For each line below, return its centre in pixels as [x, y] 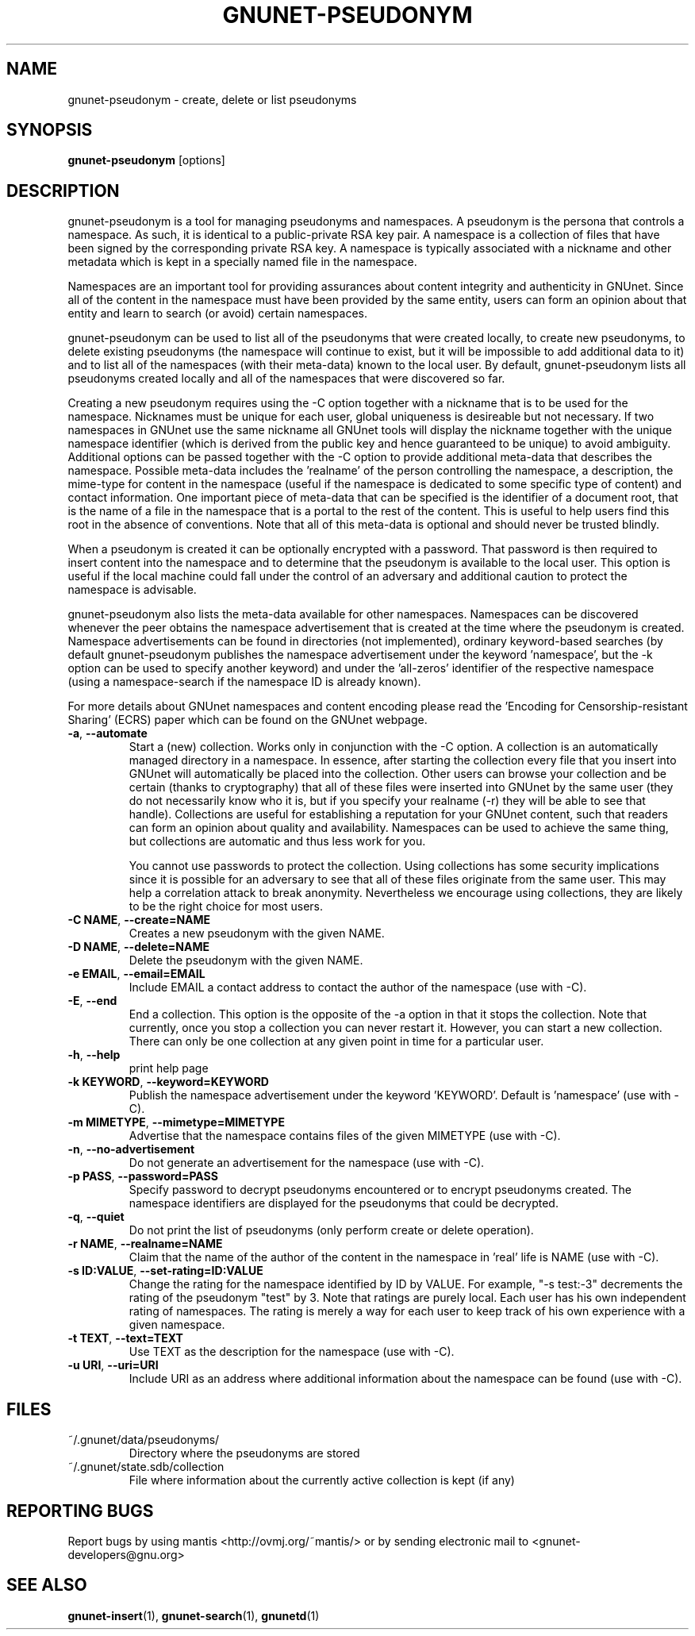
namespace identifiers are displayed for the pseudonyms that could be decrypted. [344, 1203]
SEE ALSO [47, 1585]
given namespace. [177, 1325]
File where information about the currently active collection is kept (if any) [322, 1480]
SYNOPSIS [50, 130]
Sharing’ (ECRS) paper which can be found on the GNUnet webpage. [248, 720]
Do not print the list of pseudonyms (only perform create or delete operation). [331, 1230]
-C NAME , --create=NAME [139, 920]
